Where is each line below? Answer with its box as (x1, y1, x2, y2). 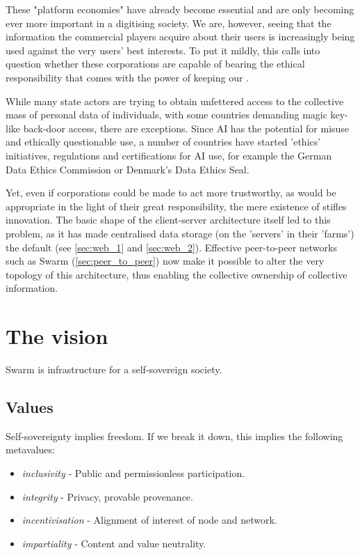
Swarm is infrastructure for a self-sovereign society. (6, 362, 222, 376)
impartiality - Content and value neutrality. (22, 536, 206, 550)
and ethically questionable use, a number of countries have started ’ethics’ (6, 134, 321, 149)
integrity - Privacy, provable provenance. (22, 489, 193, 503)
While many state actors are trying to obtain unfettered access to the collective (6, 93, 344, 108)
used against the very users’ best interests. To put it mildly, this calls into (6, 42, 320, 57)
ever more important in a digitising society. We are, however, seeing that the (6, 15, 332, 30)
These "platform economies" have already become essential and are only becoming (6, 2, 354, 16)
